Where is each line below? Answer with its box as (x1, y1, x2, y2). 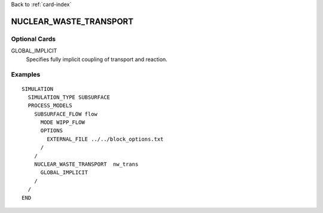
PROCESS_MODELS (28, 102, 72, 109)
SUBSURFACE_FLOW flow (33, 111, 98, 117)
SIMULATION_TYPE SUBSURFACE (28, 93, 111, 101)
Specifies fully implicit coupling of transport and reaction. (26, 56, 167, 63)
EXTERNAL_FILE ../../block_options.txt (47, 135, 164, 142)
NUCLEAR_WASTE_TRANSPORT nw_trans (33, 161, 139, 168)
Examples (11, 71, 41, 79)
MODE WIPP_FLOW (40, 119, 85, 126)
